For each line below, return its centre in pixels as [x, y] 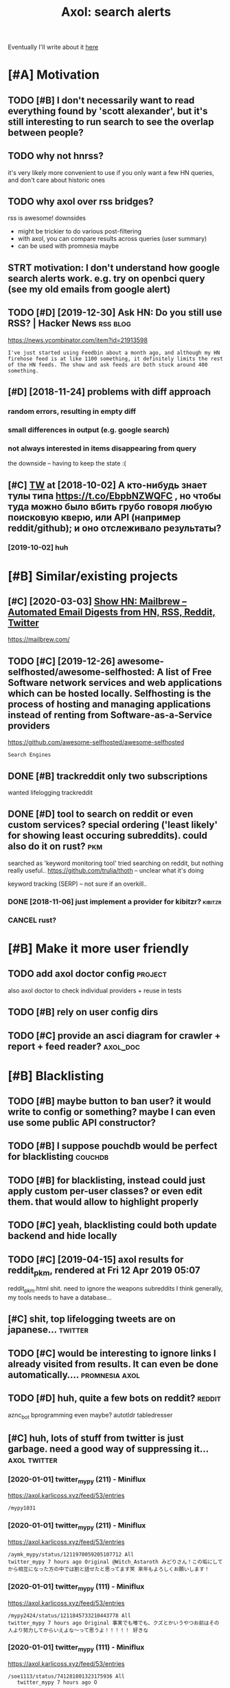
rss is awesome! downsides [47, 218]
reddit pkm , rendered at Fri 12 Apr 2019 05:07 [104, 1271]
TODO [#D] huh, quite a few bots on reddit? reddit [115, 1398]
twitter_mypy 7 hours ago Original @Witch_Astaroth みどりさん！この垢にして [115, 1562]
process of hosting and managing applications [110, 704]
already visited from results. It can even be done [113, 1364]
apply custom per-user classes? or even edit [105, 1191]
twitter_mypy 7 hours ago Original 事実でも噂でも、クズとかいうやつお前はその [114, 1623]
